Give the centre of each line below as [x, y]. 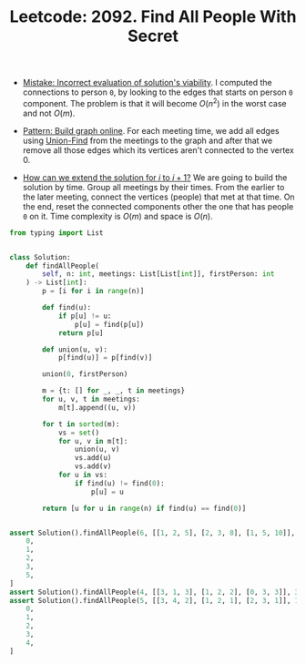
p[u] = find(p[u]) [109, 324]
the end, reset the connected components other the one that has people [158, 206]
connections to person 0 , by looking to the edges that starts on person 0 [158, 92]
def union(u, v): [75, 349]
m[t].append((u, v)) [97, 407]
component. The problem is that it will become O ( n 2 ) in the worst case [154, 102]
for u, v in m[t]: [93, 441]
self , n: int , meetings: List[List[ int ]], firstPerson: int [158, 274]
